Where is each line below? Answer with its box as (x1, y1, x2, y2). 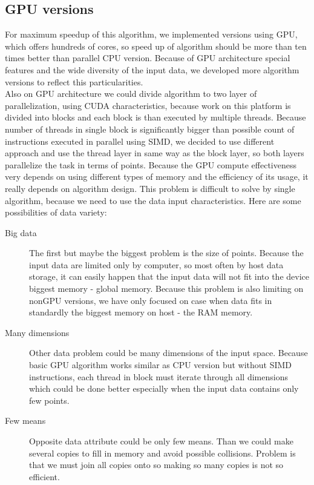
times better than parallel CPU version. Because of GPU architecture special (5, 51, 290, 64)
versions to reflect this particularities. (5, 75, 143, 88)
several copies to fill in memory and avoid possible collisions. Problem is (29, 446, 296, 459)
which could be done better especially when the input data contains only (29, 382, 299, 395)
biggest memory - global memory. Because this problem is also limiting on (29, 282, 304, 295)
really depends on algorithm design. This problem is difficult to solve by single (5, 182, 295, 194)
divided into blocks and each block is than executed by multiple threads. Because (5, 111, 306, 124)
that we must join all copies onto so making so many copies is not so (29, 458, 284, 471)
